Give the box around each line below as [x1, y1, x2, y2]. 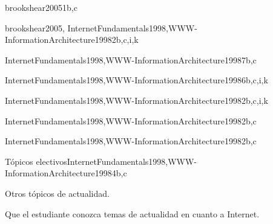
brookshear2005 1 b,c [5, 1, 77, 13]
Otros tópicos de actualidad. [5, 187, 110, 199]
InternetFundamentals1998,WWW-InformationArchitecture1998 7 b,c [5, 53, 257, 66]
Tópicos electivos [5, 155, 67, 167]
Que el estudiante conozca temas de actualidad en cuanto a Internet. [5, 207, 260, 220]
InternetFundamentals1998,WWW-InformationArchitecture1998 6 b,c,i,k [5, 74, 268, 86]
